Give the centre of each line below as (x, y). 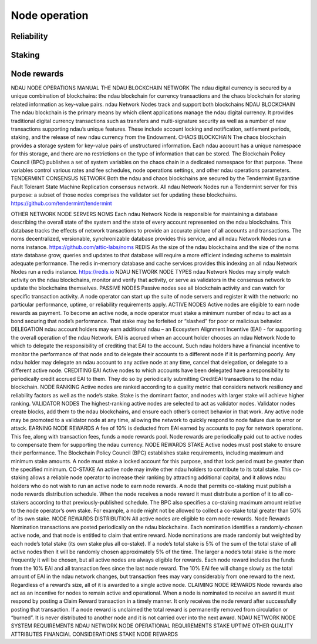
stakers (20, 502)
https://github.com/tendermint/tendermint (62, 203)
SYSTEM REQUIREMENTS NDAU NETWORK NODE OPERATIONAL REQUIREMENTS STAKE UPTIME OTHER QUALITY (152, 626)
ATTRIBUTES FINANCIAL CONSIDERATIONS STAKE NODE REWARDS (95, 634)
